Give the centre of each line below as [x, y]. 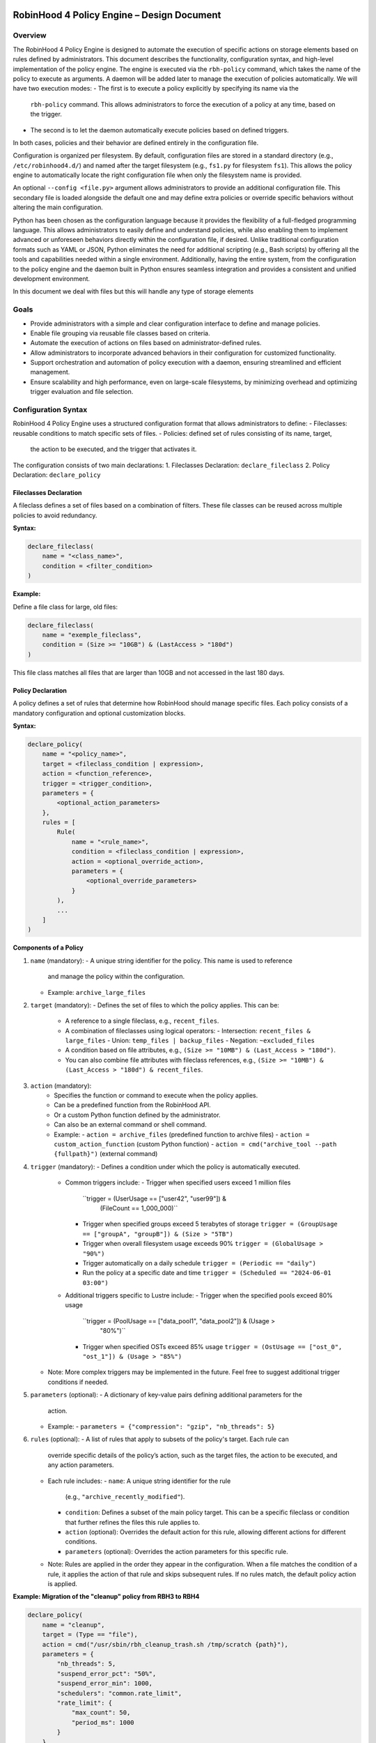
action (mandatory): [61, 1086]
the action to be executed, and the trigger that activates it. [113, 449]
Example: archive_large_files [97, 992]
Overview [30, 36]
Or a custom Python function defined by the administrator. [137, 1115]
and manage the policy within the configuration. [116, 977]
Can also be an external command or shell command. [130, 1125]
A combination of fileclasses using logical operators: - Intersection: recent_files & [188, 1030]
